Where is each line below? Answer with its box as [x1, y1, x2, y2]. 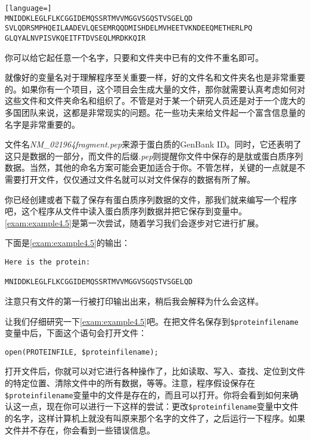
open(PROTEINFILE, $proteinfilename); [5, 347, 159, 356]
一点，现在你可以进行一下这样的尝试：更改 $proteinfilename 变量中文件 [21, 400, 299, 413]
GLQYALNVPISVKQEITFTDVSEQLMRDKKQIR [5, 33, 146, 42]
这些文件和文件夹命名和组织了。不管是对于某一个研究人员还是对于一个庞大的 [5, 94, 305, 107]
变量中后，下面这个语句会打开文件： [5, 327, 147, 339]
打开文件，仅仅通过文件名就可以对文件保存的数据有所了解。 [21, 173, 255, 185]
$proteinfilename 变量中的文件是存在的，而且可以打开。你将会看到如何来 [5, 388, 290, 401]
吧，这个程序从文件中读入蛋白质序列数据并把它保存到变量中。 [5, 205, 247, 217]
